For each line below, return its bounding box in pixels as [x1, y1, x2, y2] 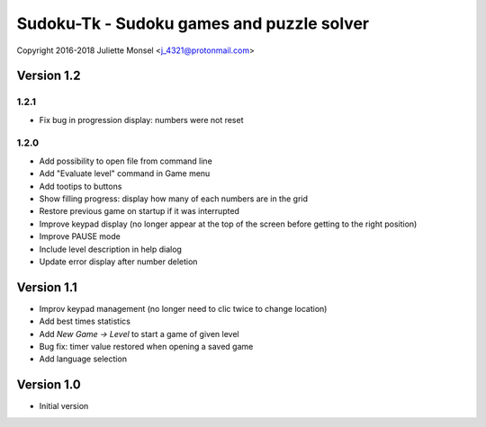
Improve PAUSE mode [39, 231, 121, 242]
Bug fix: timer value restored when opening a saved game [39, 342, 254, 352]
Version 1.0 [16, 378, 81, 393]
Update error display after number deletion [39, 256, 198, 267]
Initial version [39, 401, 89, 412]
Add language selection [39, 353, 128, 364]
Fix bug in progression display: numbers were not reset [39, 114, 244, 125]
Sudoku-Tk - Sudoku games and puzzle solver [16, 13, 369, 33]
